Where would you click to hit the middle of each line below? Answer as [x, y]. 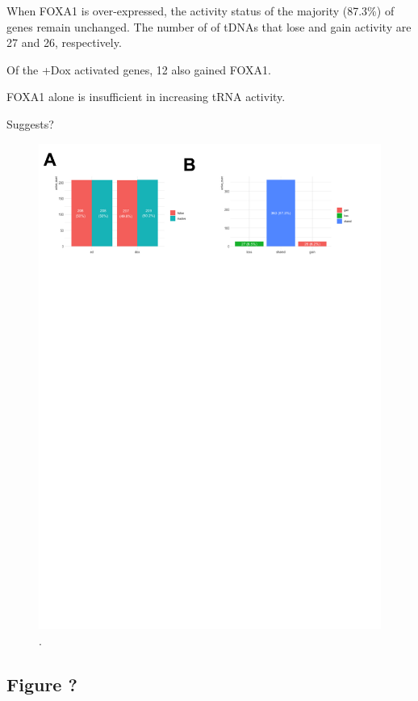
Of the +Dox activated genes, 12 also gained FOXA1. [139, 69]
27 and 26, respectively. [64, 42]
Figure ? [42, 684]
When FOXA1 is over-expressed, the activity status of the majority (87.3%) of [201, 11]
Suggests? [30, 123]
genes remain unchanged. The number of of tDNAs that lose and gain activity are [209, 26]
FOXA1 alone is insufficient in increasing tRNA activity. [146, 97]
